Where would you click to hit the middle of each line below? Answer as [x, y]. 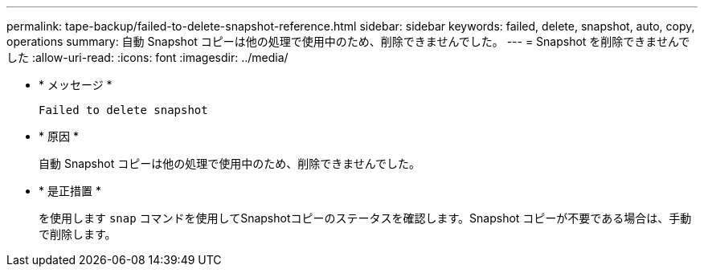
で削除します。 [78, 234]
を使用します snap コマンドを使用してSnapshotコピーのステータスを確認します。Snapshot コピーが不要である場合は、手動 [365, 218]
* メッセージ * [76, 85]
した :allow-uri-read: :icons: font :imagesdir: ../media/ [147, 57]
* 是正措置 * [70, 191]
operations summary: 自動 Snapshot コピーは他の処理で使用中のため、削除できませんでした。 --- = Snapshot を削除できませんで [348, 41]
